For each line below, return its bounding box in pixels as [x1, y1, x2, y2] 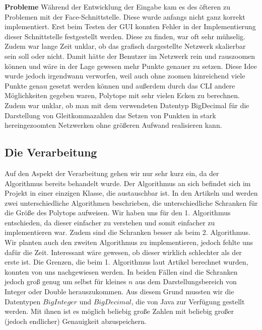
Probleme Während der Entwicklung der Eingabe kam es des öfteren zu [5, 2, 230, 12]
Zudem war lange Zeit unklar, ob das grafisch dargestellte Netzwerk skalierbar [5, 41, 246, 51]
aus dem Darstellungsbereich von [135, 276, 237, 287]
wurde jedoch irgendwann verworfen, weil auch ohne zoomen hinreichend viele [5, 70, 245, 81]
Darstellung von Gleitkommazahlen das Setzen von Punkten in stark [5, 110, 216, 120]
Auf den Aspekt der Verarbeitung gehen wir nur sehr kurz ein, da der [5, 168, 219, 178]
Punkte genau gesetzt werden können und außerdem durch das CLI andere [5, 80, 235, 91]
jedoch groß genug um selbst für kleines [5, 276, 126, 287]
